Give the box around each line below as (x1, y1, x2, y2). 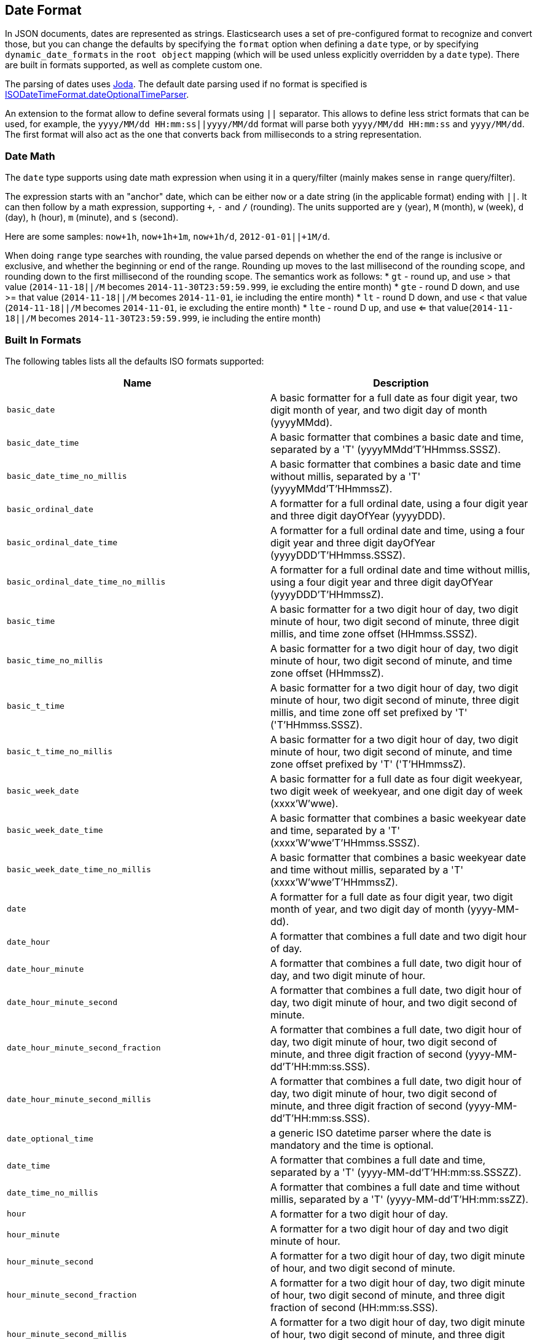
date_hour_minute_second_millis (7, 1095, 151, 1105)
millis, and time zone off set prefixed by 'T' (270, 706, 468, 719)
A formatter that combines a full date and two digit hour (270, 929, 527, 942)
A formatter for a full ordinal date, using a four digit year (270, 497, 528, 510)
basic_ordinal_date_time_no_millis (7, 577, 166, 587)
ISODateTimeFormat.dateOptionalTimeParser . (5, 89, 189, 100)
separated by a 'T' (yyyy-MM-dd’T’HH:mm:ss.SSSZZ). (270, 1165, 522, 1178)
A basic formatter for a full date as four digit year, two (270, 391, 518, 404)
